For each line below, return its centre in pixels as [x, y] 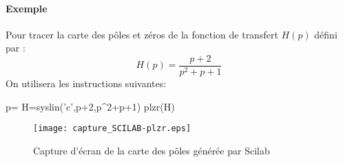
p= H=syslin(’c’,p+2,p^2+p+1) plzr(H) [90, 106]
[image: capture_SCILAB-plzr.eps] [112, 129]
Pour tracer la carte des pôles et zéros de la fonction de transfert [142, 34]
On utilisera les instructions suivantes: [86, 83]
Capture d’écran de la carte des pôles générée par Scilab [152, 150]
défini [326, 34]
